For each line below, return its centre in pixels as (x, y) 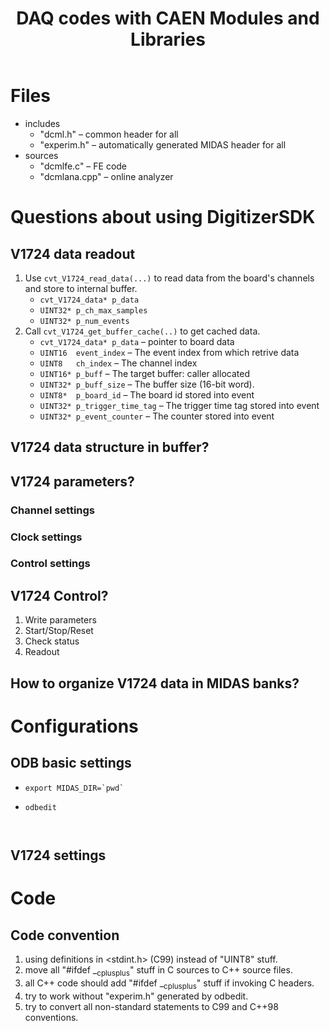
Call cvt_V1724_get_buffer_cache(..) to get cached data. (142, 331)
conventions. (51, 1017)
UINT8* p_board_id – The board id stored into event (147, 394)
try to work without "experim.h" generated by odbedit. (136, 996)
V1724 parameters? (72, 481)
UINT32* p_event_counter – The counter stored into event (157, 416)
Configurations (74, 726)
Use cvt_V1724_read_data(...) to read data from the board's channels (169, 278)
